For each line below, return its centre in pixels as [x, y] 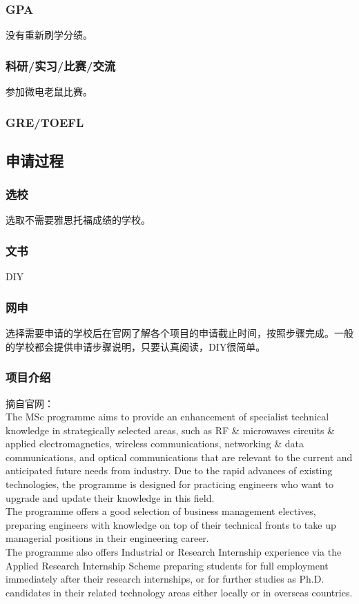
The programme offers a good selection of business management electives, [161, 511]
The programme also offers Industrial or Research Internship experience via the [174, 552]
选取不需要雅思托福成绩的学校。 [78, 220]
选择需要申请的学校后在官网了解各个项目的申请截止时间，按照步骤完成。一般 [179, 333]
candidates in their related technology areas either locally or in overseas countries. [179, 592]
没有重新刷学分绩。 [49, 35]
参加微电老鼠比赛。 [49, 91]
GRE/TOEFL [45, 122]
